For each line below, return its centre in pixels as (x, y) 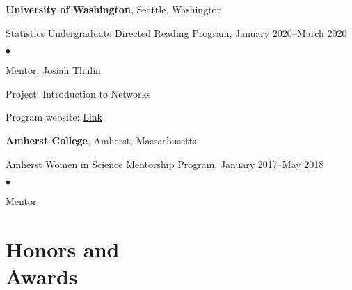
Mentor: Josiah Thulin (53, 70)
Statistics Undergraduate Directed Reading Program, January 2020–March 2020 (176, 32)
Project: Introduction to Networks (78, 93)
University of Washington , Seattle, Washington (114, 9)
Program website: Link (54, 117)
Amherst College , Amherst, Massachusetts (101, 140)
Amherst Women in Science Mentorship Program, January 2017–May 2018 (165, 163)
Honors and (63, 249)
